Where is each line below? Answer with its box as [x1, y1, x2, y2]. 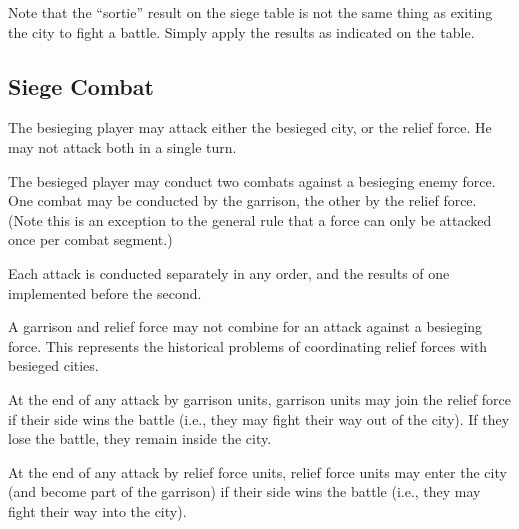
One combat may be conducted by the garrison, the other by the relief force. [8, 190, 477, 211]
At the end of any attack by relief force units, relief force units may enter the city [8, 461, 507, 482]
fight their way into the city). [8, 500, 187, 521]
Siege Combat [8, 70, 154, 101]
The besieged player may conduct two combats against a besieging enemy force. [8, 170, 496, 191]
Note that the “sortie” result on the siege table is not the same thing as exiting [8, 2, 493, 22]
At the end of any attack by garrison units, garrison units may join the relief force [8, 388, 512, 409]
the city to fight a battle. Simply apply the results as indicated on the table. [8, 21, 475, 42]
